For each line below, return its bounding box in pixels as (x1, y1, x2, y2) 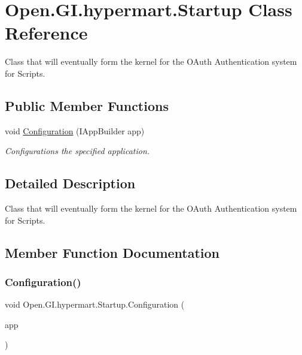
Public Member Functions (5, 96, 169, 115)
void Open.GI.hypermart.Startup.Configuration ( (5, 298, 185, 311)
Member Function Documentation (5, 243, 220, 261)
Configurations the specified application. (5, 145, 150, 157)
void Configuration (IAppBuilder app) (5, 124, 145, 137)
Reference (5, 20, 88, 45)
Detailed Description (5, 174, 136, 192)
